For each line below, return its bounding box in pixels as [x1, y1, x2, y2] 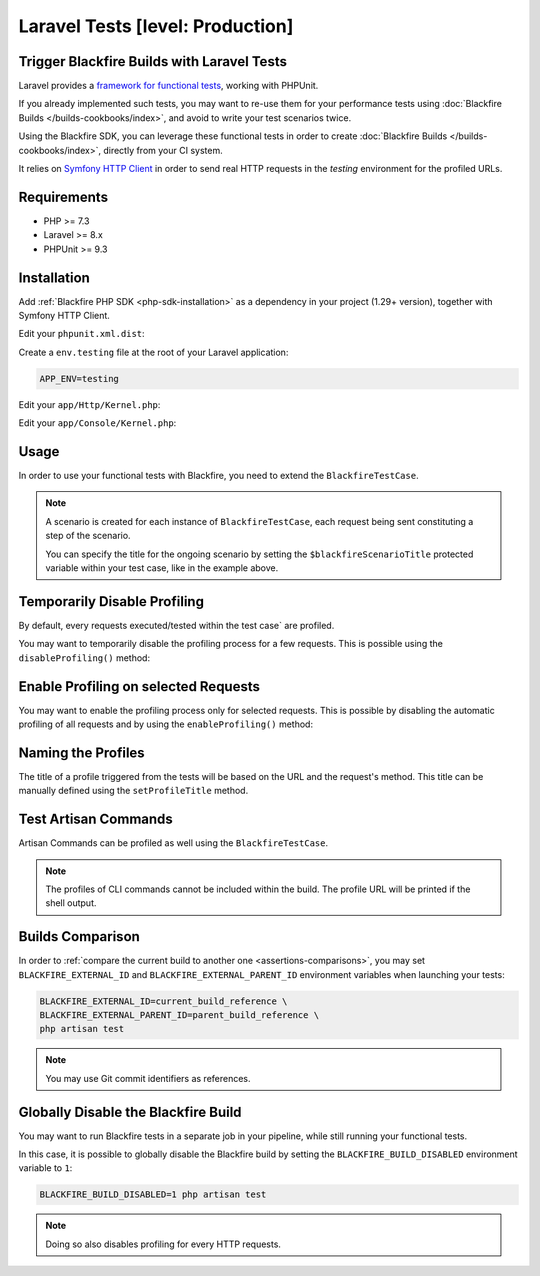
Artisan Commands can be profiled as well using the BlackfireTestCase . [18, 837, 329, 849]
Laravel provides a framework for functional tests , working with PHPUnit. [18, 80, 319, 92]
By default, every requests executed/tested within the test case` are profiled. [18, 619, 335, 631]
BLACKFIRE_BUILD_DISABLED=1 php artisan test [39, 1189, 267, 1200]
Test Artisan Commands [18, 811, 174, 828]
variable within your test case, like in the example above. [45, 562, 279, 574]
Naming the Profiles [18, 744, 145, 761]
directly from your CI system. [103, 144, 224, 156]
